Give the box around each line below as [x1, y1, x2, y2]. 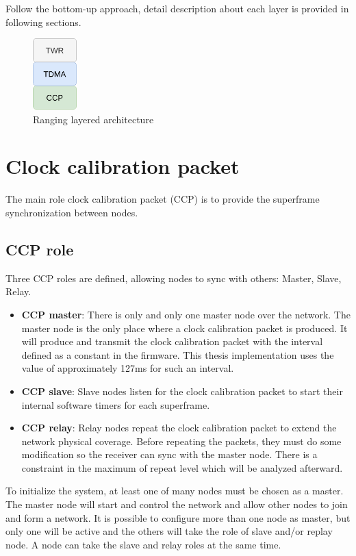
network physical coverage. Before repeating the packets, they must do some [21, 433, 342, 448]
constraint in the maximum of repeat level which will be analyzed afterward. [21, 460, 343, 475]
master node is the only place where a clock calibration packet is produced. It [21, 320, 348, 335]
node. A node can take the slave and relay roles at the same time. [5, 537, 281, 551]
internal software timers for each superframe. [21, 397, 210, 412]
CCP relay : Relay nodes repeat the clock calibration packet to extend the [21, 420, 337, 435]
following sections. [5, 14, 81, 29]
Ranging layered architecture [33, 112, 154, 126]
